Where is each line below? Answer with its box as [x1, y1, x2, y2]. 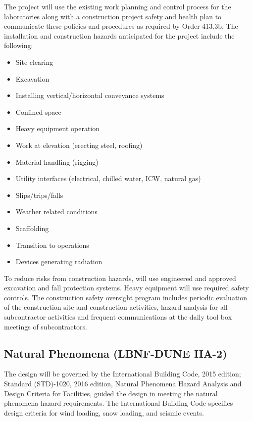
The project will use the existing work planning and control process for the [4, 1, 231, 11]
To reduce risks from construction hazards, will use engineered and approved [4, 273, 236, 283]
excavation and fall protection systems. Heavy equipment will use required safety [4, 282, 249, 293]
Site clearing [15, 56, 53, 67]
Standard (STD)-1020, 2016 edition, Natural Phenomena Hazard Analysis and [4, 378, 242, 389]
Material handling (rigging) [15, 156, 99, 167]
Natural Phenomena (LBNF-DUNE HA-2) [4, 345, 227, 361]
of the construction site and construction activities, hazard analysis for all [4, 302, 228, 312]
